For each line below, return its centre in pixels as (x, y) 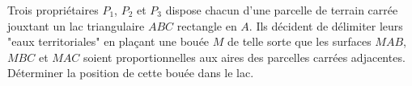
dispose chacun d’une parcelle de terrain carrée (282, 10)
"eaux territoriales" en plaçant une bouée (108, 41)
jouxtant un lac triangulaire (76, 25)
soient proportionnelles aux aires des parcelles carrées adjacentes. (244, 57)
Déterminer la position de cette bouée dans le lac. (131, 73)
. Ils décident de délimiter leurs (326, 25)
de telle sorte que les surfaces (299, 41)
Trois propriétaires (53, 10)
